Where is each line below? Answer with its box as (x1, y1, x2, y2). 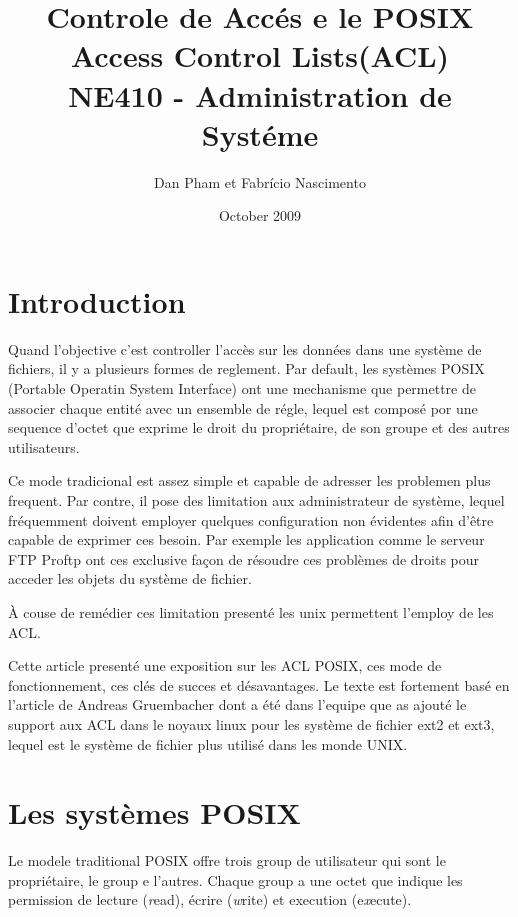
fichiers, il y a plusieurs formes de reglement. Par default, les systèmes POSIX (8, 358, 485, 379)
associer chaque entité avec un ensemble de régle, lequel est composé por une (8, 397, 478, 418)
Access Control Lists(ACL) (70, 35, 450, 76)
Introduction (8, 280, 186, 321)
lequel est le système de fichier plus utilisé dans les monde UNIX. (8, 733, 408, 754)
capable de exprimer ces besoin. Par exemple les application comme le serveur (8, 529, 485, 550)
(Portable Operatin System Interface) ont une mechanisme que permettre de (8, 378, 476, 398)
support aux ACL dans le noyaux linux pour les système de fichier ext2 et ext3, (8, 713, 495, 734)
